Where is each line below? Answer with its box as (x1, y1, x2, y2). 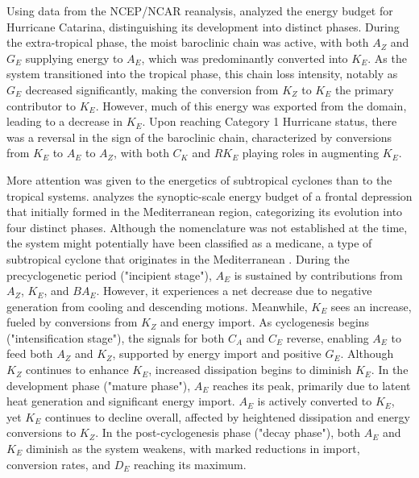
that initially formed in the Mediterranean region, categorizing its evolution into (6, 203, 403, 220)
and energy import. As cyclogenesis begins (160, 314, 370, 330)
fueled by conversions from (6, 314, 138, 330)
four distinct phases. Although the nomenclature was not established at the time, (6, 218, 408, 235)
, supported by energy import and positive (112, 345, 322, 362)
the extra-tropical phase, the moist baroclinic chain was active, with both (6, 34, 369, 51)
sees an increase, (330, 297, 412, 314)
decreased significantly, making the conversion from (25, 81, 279, 98)
